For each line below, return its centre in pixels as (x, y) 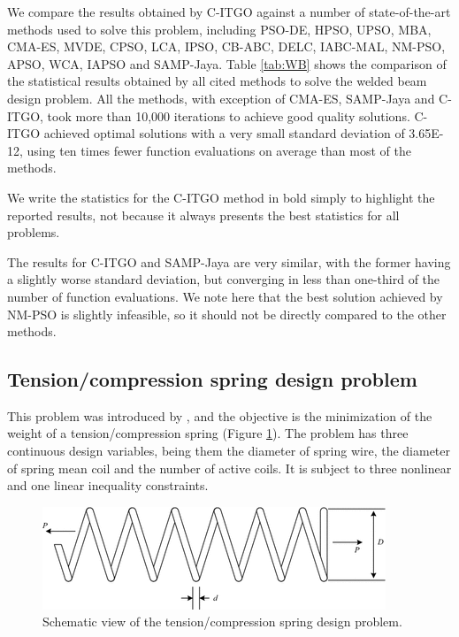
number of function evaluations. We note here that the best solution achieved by (225, 296)
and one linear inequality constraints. (108, 485)
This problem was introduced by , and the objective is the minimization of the (220, 415)
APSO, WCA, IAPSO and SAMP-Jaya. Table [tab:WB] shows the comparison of (227, 63)
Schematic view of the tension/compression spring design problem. (222, 622)
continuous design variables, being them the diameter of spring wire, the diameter (229, 451)
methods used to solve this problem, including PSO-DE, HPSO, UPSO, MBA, (219, 29)
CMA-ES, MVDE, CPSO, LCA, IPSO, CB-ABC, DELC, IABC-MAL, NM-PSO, (226, 46)
